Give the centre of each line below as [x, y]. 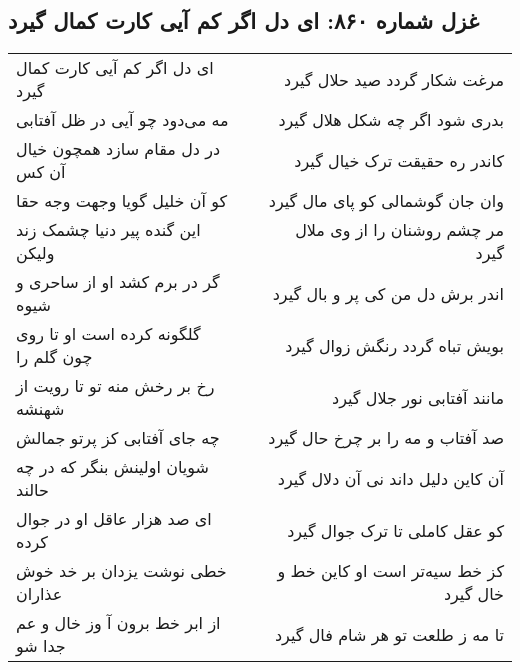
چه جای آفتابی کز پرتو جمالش [118, 438]
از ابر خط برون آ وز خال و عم [118, 623]
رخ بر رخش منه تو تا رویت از [115, 386]
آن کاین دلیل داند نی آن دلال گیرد [390, 478]
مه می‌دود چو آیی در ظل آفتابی [122, 120]
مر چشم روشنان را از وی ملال [399, 230]
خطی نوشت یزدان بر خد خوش [121, 571]
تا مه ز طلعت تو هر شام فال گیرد [389, 634]
